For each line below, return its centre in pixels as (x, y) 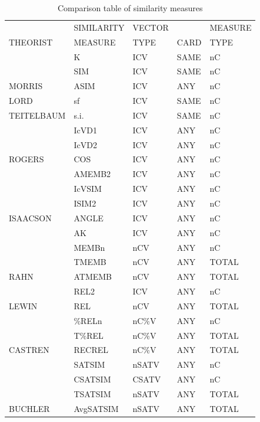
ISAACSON (30, 217)
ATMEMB (93, 277)
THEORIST (31, 42)
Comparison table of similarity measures (130, 8)
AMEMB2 (92, 174)
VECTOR (151, 27)
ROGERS (26, 159)
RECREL (91, 350)
